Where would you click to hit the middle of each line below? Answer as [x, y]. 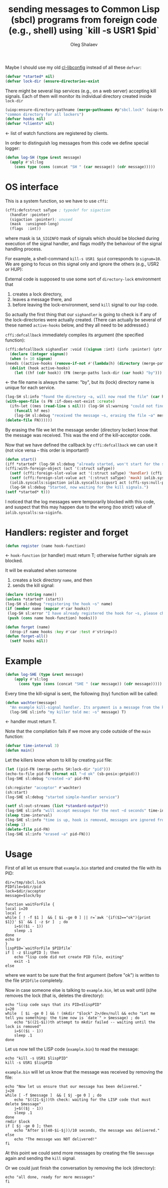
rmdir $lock [17, 1122]
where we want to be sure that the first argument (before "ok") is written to [82, 975]
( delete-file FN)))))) [29, 420]
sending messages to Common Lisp [84, 9]
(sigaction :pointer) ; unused [41, 219]
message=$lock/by [23, 896]
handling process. [24, 249]
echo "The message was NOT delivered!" [56, 1139]
